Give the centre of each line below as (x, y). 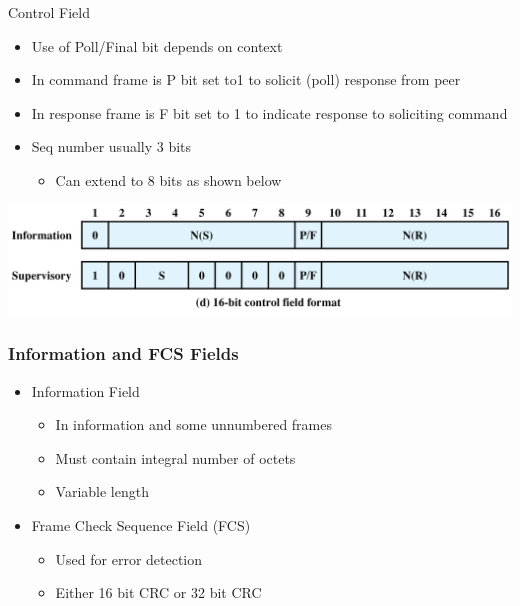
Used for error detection (129, 558)
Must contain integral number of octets (175, 457)
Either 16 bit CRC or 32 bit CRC (158, 592)
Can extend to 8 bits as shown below (168, 179)
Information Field (85, 390)
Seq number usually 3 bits (111, 146)
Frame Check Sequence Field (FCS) (141, 525)
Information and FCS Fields (123, 353)
